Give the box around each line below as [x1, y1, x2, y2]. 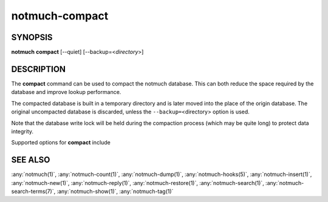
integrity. [11, 127, 33, 135]
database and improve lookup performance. [11, 89, 121, 96]
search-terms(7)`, [11, 188, 56, 195]
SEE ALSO [11, 155, 50, 165]
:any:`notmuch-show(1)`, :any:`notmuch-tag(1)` [56, 188, 174, 195]
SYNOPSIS [11, 32, 53, 42]
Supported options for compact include [11, 139, 111, 146]
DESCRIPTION [11, 64, 66, 74]
